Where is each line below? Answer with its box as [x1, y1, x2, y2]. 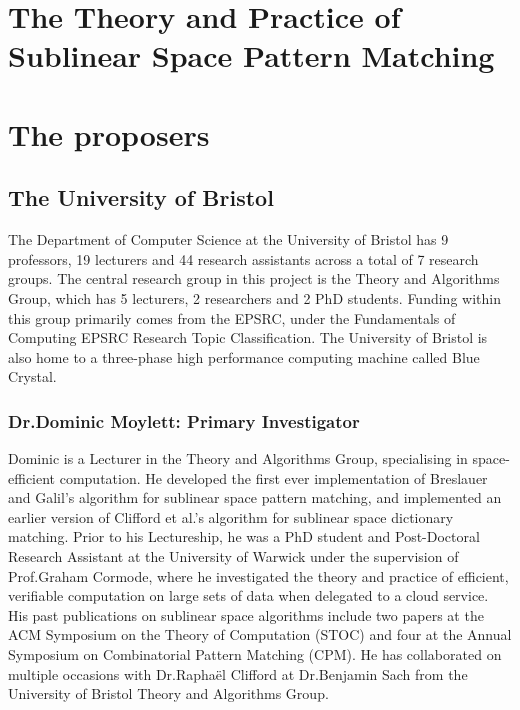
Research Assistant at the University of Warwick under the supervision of [8, 546, 459, 567]
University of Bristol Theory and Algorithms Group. [8, 683, 329, 704]
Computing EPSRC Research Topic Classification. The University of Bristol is [8, 327, 488, 348]
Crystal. [8, 366, 57, 387]
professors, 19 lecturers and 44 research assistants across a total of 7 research [8, 248, 479, 269]
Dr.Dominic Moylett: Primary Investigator [8, 408, 360, 433]
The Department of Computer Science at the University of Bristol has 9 [8, 229, 449, 250]
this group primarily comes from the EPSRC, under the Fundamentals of [8, 307, 456, 328]
